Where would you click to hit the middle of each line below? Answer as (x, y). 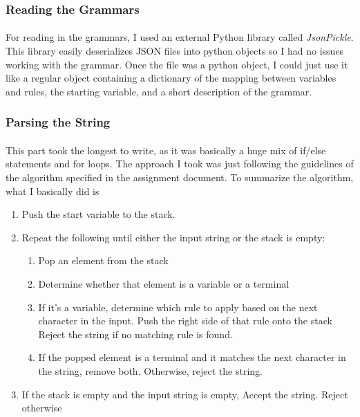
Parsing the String (58, 122)
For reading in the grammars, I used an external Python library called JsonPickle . (180, 37)
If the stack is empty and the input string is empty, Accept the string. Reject (185, 394)
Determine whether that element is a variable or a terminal (164, 284)
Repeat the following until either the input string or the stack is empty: (173, 237)
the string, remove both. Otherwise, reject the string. (150, 370)
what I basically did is (53, 191)
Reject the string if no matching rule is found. (135, 334)
